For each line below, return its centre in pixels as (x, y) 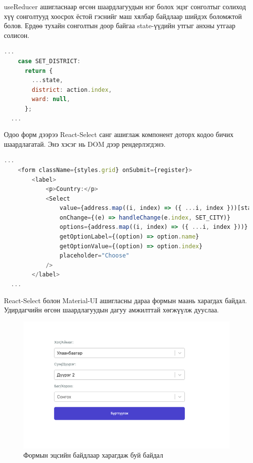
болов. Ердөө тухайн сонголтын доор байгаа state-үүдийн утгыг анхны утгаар (120, 26)
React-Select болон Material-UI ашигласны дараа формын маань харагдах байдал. (126, 300)
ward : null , (51, 99)
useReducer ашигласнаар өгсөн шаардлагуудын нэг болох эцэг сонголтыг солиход (125, 6)
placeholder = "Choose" (94, 256)
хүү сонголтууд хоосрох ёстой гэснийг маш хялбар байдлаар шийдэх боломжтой (123, 16)
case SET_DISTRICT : (49, 61)
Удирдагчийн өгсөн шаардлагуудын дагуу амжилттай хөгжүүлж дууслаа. (111, 310)
